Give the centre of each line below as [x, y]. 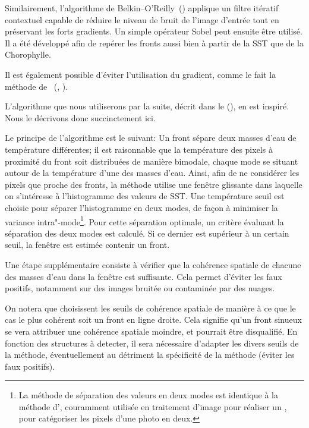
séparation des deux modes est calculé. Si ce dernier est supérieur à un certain [147, 233]
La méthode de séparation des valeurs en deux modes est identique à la [148, 395]
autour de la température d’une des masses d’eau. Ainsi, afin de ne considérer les [152, 173]
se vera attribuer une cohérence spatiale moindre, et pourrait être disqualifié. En [151, 331]
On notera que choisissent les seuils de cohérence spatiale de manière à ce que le [150, 308]
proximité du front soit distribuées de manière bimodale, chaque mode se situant [152, 161]
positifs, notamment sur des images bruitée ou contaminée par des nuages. [140, 288]
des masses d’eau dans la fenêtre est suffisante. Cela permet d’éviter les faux [144, 276]
